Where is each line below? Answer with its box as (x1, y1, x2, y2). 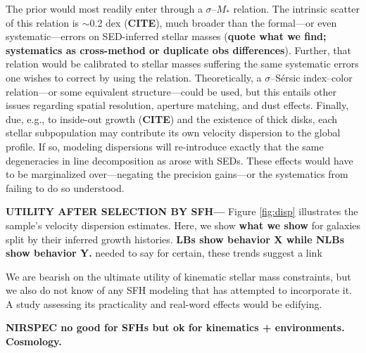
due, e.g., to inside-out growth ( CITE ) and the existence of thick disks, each (6, 111, 338, 126)
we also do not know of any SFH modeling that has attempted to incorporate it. (6, 283, 352, 297)
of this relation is (6, 15, 80, 30)
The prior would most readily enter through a (6, 1, 203, 15)
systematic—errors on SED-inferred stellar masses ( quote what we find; (6, 29, 327, 44)
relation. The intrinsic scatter (233, 1, 360, 15)
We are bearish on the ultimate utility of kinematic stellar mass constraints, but (6, 269, 351, 283)
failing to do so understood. (6, 180, 125, 195)
